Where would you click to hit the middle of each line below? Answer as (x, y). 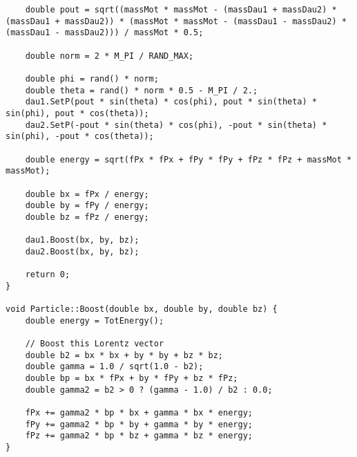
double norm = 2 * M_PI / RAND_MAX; (109, 56)
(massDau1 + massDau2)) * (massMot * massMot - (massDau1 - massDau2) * (176, 21)
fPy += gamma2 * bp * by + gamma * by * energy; (139, 424)
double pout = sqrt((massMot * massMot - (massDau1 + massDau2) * (181, 10)
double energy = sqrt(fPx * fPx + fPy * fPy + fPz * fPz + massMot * (189, 159)
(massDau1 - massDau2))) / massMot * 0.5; (105, 33)
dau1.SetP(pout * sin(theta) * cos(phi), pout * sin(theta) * (171, 102)
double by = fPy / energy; (87, 206)
